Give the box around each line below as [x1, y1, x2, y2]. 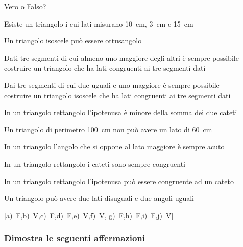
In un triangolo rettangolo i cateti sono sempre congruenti [4, 158, 185, 169]
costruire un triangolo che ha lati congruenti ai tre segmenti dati [4, 62, 206, 73]
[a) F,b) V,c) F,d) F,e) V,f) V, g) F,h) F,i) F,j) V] [4, 210, 174, 220]
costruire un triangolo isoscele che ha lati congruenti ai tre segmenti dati [4, 89, 231, 100]
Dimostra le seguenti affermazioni [4, 232, 145, 244]
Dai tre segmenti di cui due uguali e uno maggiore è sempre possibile [4, 79, 220, 90]
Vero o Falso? [4, 1, 46, 11]
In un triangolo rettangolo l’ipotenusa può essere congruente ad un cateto [4, 175, 234, 186]
